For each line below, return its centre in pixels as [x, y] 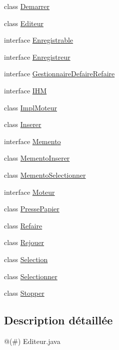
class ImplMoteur [30, 107]
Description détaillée [58, 320]
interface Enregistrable [39, 40]
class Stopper [24, 293]
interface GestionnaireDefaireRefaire [59, 74]
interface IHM [25, 90]
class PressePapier [32, 209]
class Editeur [24, 23]
